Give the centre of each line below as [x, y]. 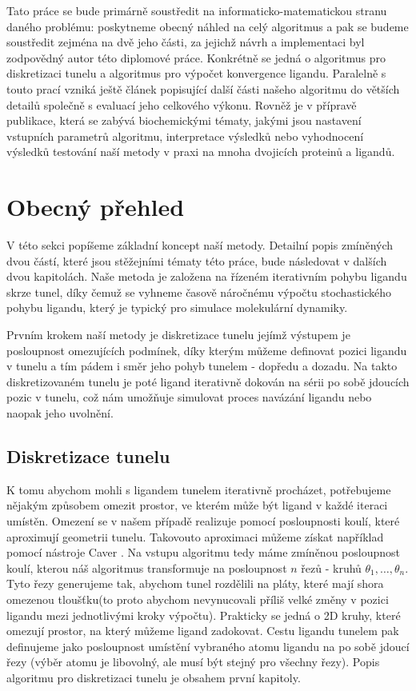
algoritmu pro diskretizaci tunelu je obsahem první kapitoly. [154, 677]
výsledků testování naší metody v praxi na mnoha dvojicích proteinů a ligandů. [201, 152]
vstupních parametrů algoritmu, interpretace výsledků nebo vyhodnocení [185, 136]
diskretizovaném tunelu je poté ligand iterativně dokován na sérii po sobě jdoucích [208, 381]
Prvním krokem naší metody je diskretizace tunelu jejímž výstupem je [178, 335]
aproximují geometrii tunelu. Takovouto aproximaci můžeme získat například [195, 536]
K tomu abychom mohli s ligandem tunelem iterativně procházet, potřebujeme [199, 489]
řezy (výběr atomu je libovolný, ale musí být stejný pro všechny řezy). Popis [193, 662]
